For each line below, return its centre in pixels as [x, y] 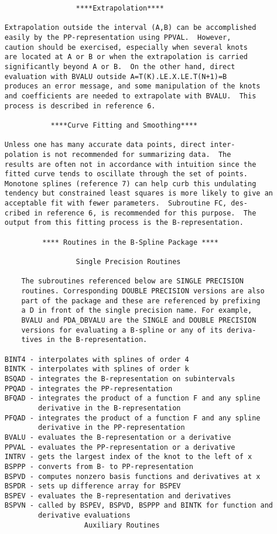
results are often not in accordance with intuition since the [130, 164]
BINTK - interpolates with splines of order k [97, 369]
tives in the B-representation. [84, 340]
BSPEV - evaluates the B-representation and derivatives [118, 496]
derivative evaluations [84, 516]
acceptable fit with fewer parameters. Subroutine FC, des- [126, 203]
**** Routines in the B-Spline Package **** [130, 242]
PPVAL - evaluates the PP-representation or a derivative [120, 447]
